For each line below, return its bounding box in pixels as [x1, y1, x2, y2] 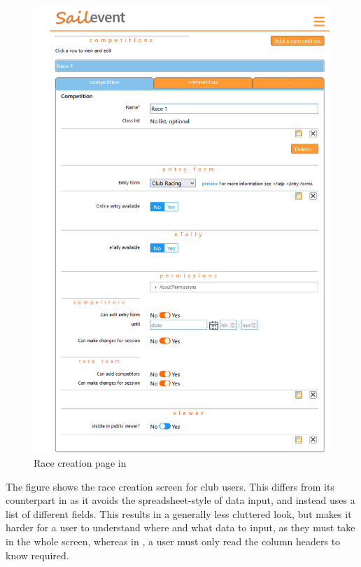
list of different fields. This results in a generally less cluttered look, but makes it [6, 506, 352, 521]
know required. [6, 547, 69, 562]
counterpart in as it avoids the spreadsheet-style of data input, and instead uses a [6, 493, 355, 507]
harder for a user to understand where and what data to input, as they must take [6, 520, 355, 535]
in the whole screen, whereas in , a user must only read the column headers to [6, 534, 341, 549]
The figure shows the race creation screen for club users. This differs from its [6, 479, 334, 493]
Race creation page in [34, 456, 127, 470]
